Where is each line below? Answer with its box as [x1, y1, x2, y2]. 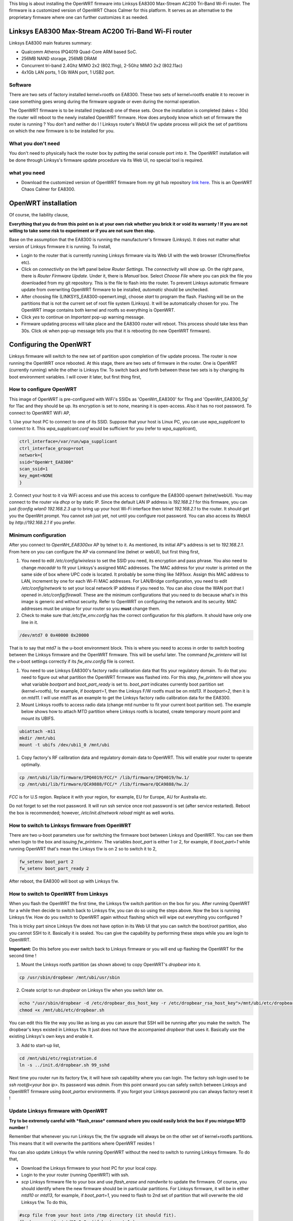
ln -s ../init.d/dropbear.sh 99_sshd [19, 1062, 110, 1068]
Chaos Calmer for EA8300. [21, 186, 76, 192]
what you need [9, 169, 45, 176]
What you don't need [9, 140, 60, 147]
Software [9, 82, 32, 88]
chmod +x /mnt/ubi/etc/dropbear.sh [19, 1007, 105, 1013]
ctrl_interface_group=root [19, 445, 84, 451]
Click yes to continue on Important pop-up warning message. [21, 314, 145, 320]
